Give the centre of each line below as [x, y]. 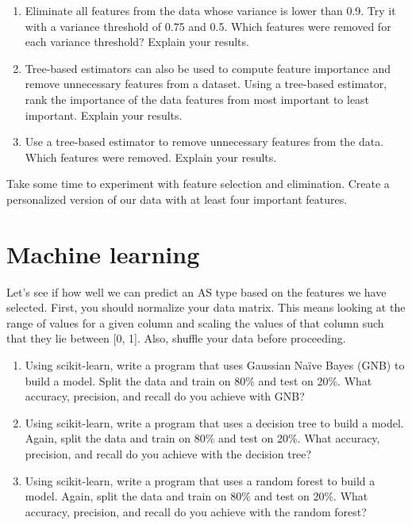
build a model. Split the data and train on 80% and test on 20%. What [198, 380]
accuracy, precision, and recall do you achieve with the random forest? [196, 511]
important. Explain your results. [104, 115]
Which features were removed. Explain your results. [151, 157]
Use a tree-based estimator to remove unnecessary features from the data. [204, 142]
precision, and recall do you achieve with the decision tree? [168, 454]
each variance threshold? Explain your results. [137, 42]
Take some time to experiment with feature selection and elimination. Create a [198, 184]
